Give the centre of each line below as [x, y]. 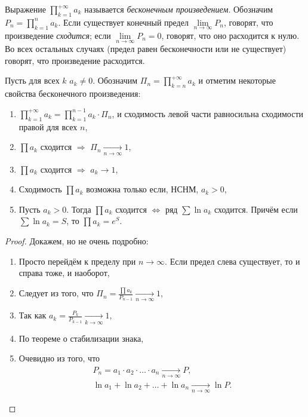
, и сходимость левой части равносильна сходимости [208, 113]
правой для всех [48, 126]
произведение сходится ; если [58, 36]
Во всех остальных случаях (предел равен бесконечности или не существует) [146, 49]
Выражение [25, 9]
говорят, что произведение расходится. [75, 60]
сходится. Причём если [256, 209]
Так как [33, 315]
